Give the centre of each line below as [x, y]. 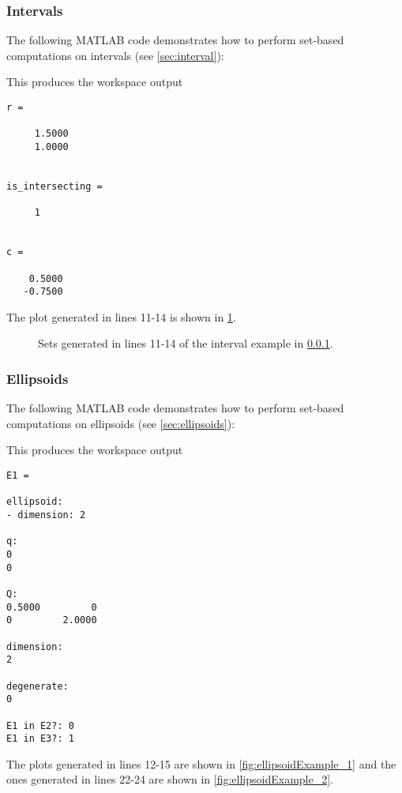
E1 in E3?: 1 [40, 739]
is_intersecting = [54, 186]
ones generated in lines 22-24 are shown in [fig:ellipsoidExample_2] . [170, 779]
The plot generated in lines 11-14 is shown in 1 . [121, 316]
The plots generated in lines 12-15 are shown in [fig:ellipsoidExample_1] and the [201, 763]
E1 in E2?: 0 [40, 725]
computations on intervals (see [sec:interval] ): [115, 55]
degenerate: [38, 686]
